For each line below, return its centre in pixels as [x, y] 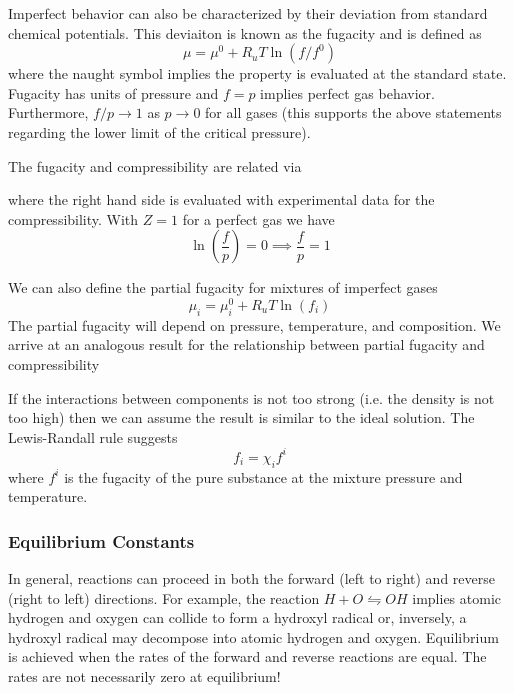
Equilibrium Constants [101, 540]
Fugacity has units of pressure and [113, 92]
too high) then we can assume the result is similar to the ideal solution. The [241, 417]
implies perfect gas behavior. [347, 92]
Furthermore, [48, 112]
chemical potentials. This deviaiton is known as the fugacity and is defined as [245, 32]
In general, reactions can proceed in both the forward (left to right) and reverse [251, 578]
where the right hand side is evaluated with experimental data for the [221, 199]
